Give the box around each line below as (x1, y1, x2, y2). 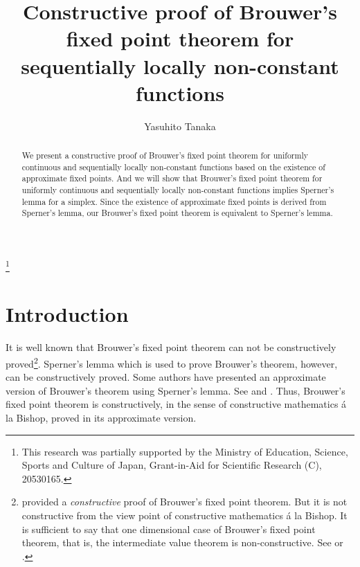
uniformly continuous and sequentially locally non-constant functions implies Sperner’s (21, 184, 334, 196)
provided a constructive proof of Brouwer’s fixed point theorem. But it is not (21, 494, 348, 509)
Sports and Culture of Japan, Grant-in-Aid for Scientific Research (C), (21, 458, 322, 472)
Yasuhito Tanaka (144, 118, 216, 133)
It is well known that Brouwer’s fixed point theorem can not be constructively (6, 340, 336, 354)
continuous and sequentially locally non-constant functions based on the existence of (21, 161, 325, 172)
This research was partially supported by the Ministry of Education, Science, (21, 444, 348, 458)
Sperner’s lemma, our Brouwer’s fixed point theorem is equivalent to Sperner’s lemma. (21, 207, 333, 219)
